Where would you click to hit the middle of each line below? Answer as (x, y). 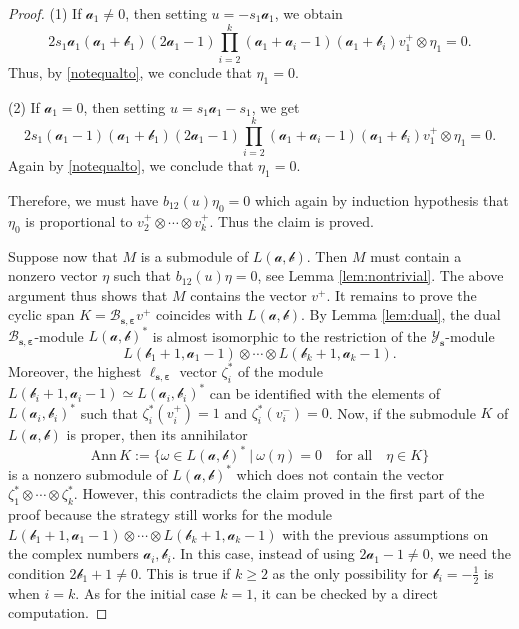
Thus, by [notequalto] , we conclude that (130, 71)
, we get (275, 106)
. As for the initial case (145, 592)
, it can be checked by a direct (345, 592)
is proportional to (79, 220)
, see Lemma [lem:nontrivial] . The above (380, 275)
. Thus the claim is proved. (291, 220)
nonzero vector (53, 275)
